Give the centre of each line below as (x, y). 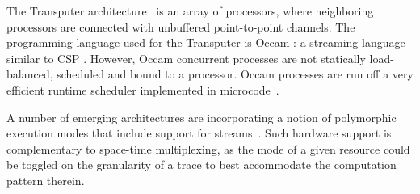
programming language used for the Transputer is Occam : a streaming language (206, 42)
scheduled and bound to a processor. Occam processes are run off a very (235, 74)
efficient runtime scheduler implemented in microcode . (143, 89)
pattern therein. (46, 180)
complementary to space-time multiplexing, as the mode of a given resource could (208, 148)
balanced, (30, 74)
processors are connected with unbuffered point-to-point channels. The (181, 26)
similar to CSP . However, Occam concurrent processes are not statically (186, 58)
